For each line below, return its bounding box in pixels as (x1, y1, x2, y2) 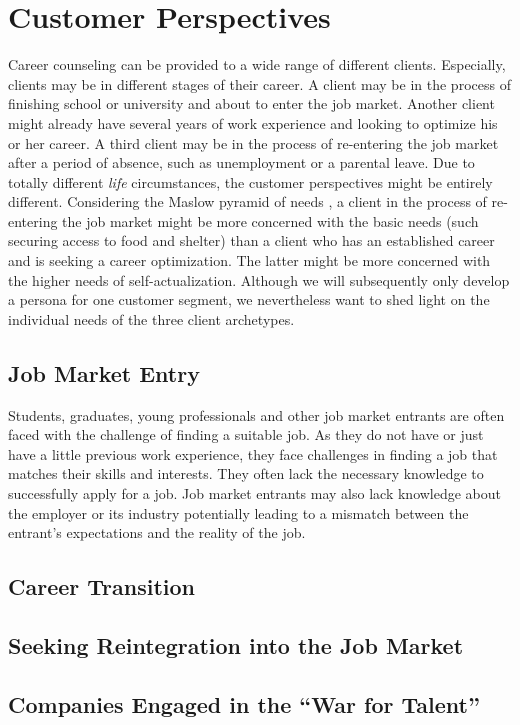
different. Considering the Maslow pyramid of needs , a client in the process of (8, 191, 487, 212)
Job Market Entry (8, 357, 200, 388)
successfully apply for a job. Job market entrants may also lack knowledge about (8, 483, 502, 504)
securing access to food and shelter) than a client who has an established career (8, 230, 495, 251)
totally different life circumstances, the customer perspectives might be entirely (8, 171, 493, 192)
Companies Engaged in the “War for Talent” (8, 688, 480, 719)
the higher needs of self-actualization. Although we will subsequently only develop (8, 269, 510, 290)
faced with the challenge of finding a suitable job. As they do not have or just (8, 424, 484, 445)
